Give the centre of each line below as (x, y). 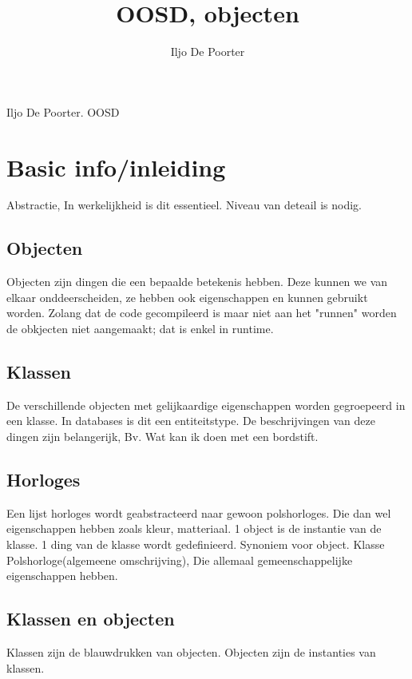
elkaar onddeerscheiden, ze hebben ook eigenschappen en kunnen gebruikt (187, 297)
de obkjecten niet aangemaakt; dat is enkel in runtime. (140, 329)
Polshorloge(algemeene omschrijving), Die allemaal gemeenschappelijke (180, 560)
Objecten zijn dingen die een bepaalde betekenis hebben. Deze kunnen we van (197, 282)
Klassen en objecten (91, 619)
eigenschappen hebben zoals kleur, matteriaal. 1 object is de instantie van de (194, 528)
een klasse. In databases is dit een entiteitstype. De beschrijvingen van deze (191, 421)
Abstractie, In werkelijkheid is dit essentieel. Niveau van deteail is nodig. (184, 205)
